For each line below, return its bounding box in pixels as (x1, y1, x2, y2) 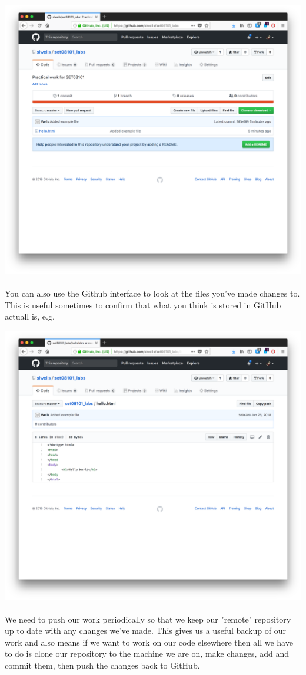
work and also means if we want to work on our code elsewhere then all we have (5, 636, 293, 648)
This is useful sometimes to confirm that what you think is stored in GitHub (5, 298, 281, 311)
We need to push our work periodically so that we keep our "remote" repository (5, 613, 291, 625)
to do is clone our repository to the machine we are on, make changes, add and (5, 647, 289, 660)
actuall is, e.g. (5, 310, 55, 322)
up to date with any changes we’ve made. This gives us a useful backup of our (5, 624, 286, 637)
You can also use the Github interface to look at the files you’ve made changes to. (5, 287, 300, 299)
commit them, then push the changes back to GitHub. (5, 659, 200, 671)
